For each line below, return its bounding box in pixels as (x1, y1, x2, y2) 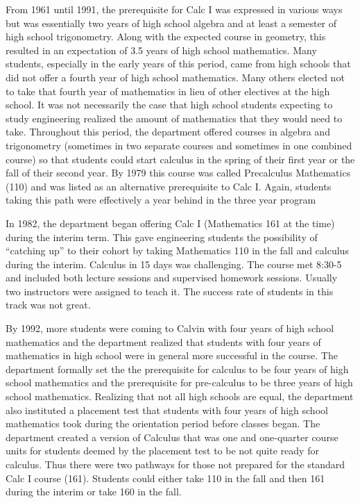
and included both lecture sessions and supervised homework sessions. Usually (6, 270, 338, 285)
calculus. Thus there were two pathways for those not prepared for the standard (6, 457, 345, 471)
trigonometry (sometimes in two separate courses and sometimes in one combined (6, 138, 352, 152)
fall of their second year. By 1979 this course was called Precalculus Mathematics (6, 165, 351, 180)
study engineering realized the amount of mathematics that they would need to (6, 110, 343, 125)
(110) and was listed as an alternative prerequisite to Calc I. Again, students (6, 179, 332, 193)
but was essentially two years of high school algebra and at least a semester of (6, 15, 337, 30)
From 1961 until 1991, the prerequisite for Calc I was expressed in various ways (6, 2, 343, 16)
